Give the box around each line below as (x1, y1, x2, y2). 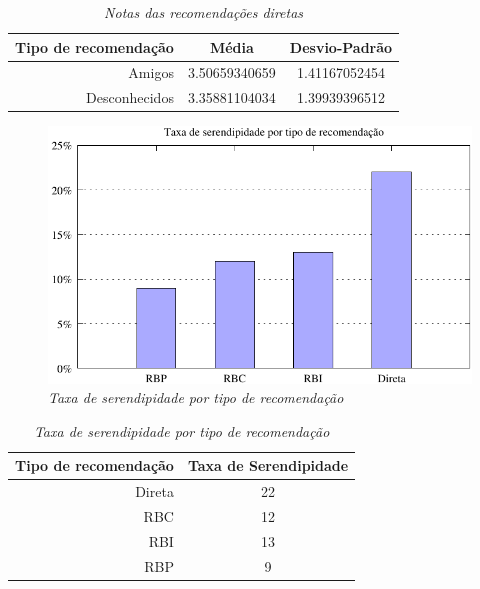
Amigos (128, 62, 174, 83)
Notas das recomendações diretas (104, 2, 304, 22)
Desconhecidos (86, 87, 174, 108)
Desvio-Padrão (289, 36, 393, 57)
